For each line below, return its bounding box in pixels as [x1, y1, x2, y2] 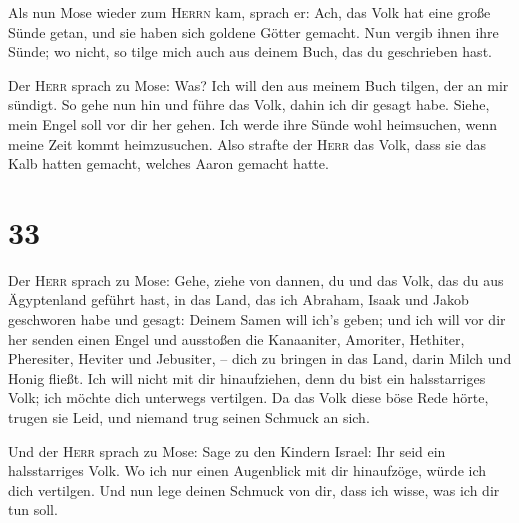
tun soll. [8, 499, 58, 520]
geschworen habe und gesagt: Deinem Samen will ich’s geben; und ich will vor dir [8, 309, 506, 330]
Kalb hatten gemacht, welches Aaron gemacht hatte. [8, 153, 329, 174]
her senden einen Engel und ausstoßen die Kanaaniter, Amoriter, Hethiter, [8, 328, 465, 349]
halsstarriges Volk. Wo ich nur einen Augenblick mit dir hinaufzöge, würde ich [8, 460, 487, 481]
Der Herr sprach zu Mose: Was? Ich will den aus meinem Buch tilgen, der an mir [8, 74, 509, 95]
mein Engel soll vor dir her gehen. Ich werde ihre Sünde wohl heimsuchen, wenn [8, 113, 497, 134]
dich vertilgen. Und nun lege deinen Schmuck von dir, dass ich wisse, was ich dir [8, 479, 500, 500]
